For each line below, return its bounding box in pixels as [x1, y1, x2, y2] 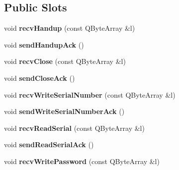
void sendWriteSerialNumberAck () [4, 106, 125, 116]
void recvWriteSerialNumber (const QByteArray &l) [4, 89, 176, 100]
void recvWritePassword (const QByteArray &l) [4, 156, 160, 166]
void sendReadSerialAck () [4, 139, 94, 150]
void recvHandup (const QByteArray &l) [4, 23, 135, 33]
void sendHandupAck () [4, 39, 84, 50]
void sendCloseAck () [4, 72, 75, 83]
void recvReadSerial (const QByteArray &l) [4, 122, 145, 133]
